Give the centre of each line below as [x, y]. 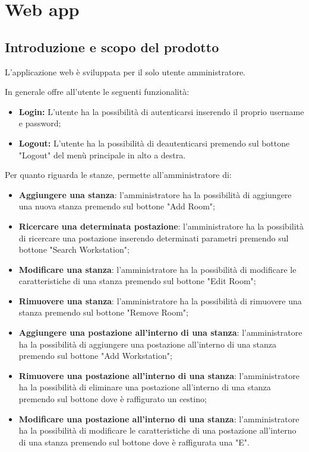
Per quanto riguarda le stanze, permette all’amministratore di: [118, 175]
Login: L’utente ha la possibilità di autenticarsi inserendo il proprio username [161, 111]
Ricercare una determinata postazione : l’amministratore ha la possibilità [161, 226]
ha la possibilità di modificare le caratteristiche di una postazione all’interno [157, 430]
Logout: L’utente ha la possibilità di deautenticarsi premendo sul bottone [154, 143]
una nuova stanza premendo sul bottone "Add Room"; [117, 206]
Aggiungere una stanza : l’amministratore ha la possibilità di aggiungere [155, 194]
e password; [40, 123]
